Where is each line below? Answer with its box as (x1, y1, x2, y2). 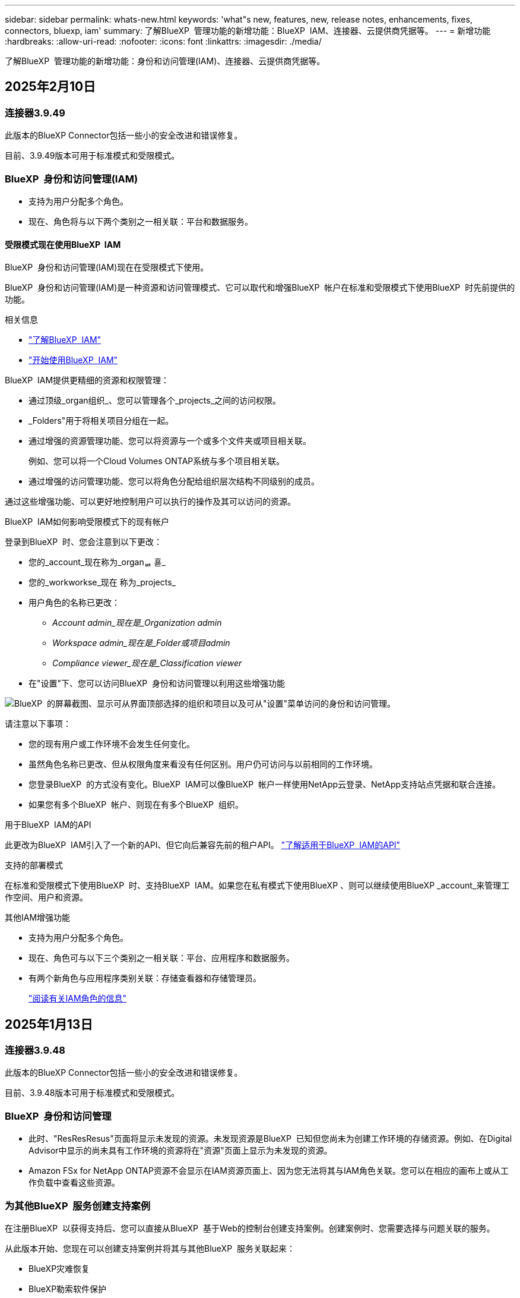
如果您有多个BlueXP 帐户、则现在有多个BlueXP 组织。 (28, 799, 243, 810)
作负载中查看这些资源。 (28, 1177, 120, 1188)
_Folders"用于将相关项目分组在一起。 (28, 415, 174, 426)
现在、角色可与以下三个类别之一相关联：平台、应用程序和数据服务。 (28, 953, 294, 963)
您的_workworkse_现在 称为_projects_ (28, 577, 176, 588)
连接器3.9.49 (5, 106, 65, 119)
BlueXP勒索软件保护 (28, 1283, 107, 1294)
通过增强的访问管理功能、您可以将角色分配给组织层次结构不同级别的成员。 (28, 476, 319, 487)
